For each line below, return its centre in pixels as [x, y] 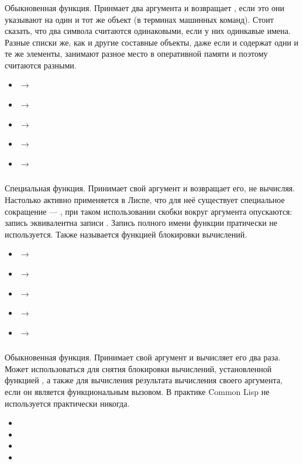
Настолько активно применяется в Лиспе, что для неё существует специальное [145, 199]
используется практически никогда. [67, 403]
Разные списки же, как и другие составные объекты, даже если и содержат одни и [152, 42]
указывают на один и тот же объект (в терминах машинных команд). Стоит [139, 19]
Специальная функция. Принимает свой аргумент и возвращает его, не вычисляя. [150, 188]
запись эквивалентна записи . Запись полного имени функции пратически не [141, 223]
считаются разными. [41, 65]
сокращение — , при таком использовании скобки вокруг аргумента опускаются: [149, 211]
